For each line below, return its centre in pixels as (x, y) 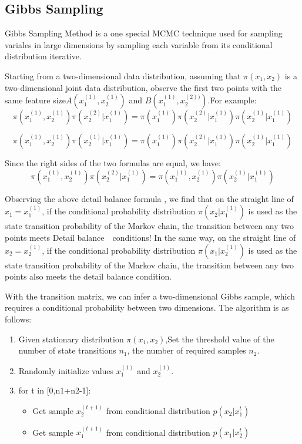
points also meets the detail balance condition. (88, 276)
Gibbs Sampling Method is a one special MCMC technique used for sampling (144, 33)
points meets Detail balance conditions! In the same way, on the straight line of (150, 237)
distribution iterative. (43, 56)
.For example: (232, 100)
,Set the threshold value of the (220, 339)
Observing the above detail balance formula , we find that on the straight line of (149, 198)
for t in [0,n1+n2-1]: (55, 390)
